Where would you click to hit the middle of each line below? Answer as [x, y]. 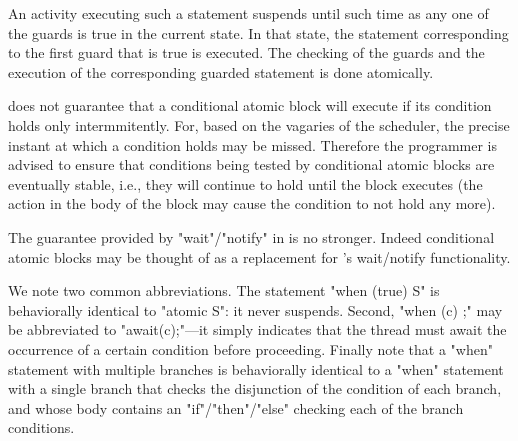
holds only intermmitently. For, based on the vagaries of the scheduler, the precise [259, 124]
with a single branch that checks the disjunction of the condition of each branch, [255, 388]
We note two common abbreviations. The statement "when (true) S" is [224, 290]
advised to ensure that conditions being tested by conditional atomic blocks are [251, 164]
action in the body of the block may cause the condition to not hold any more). [252, 203]
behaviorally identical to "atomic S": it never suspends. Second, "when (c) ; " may [255, 309]
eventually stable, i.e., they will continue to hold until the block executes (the [245, 183]
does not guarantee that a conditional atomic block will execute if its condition [250, 105]
